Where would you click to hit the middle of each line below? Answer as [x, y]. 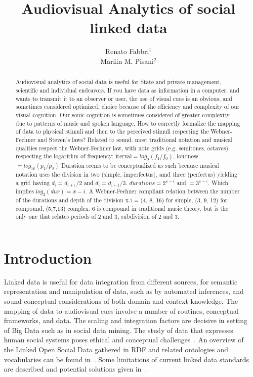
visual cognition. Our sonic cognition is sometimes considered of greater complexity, [123, 115]
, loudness [186, 156]
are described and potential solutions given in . [76, 369]
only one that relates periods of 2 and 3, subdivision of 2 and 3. [97, 216]
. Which [218, 182]
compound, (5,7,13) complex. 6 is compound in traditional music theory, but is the [122, 208]
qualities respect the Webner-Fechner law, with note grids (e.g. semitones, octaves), [123, 148]
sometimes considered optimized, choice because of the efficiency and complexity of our [127, 107]
